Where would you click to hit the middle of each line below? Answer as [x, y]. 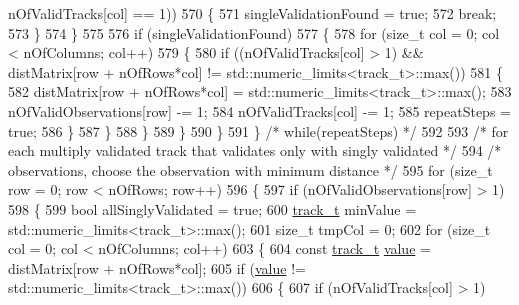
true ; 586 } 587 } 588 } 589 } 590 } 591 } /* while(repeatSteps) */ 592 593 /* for [258, 130]
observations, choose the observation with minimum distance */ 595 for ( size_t [250, 169]
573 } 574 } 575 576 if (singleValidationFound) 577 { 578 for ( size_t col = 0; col [254, 32]
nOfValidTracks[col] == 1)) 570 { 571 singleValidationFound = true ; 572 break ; [252, 13]
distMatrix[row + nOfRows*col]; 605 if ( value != [157, 267]
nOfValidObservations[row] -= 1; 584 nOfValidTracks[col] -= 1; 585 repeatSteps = [259, 110]
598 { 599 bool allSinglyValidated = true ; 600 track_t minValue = [212, 208]
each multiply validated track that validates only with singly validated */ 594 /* [255, 150]
